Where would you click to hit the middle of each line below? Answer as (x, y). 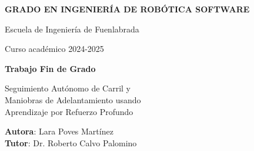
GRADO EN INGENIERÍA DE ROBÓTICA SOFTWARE (127, 9)
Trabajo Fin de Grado (50, 68)
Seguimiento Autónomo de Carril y (68, 88)
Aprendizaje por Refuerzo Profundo (69, 111)
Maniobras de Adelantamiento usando (73, 99)
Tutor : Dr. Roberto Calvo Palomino (71, 142)
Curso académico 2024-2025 (54, 49)
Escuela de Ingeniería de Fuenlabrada (72, 29)
